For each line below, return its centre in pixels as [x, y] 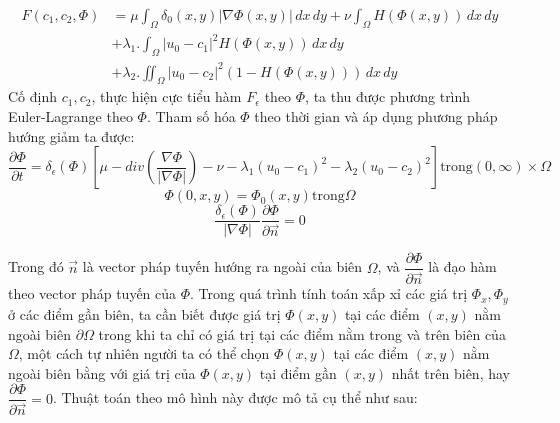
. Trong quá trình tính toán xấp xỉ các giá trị [329, 293]
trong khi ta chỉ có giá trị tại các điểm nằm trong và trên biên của [302, 333]
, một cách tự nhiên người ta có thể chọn [144, 353]
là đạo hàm [462, 266]
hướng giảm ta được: [71, 135]
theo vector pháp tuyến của [92, 293]
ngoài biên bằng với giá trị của [102, 372]
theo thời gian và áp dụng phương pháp [376, 116]
